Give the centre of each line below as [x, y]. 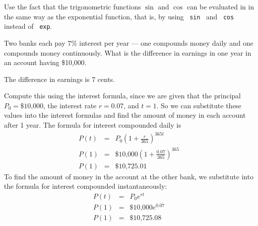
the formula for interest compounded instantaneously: [86, 186]
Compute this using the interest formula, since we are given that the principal [123, 96]
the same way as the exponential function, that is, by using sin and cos [119, 16]
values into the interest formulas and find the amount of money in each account [125, 115]
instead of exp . [28, 26]
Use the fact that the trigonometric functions [72, 6]
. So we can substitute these [199, 105]
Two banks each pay [35, 42]
